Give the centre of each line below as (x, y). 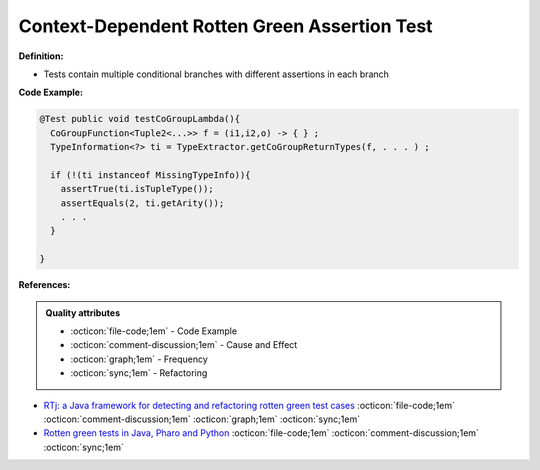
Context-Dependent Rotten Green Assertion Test (226, 26)
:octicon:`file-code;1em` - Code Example (154, 331)
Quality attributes (82, 312)
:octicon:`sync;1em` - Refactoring (139, 373)
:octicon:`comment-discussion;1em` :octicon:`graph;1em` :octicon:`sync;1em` (201, 419)
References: (44, 285)
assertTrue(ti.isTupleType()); (137, 189)
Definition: (41, 56)
